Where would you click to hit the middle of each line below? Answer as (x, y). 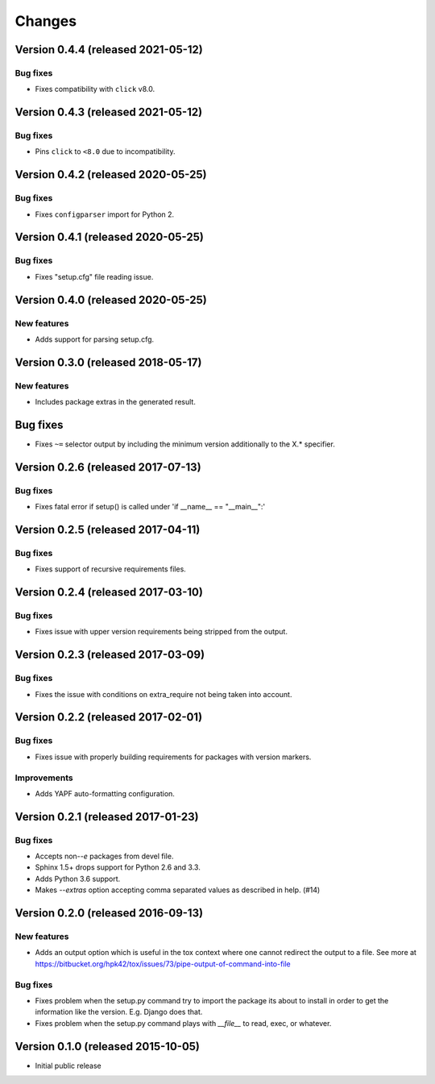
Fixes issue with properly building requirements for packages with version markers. (173, 757)
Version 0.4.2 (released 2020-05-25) (111, 174)
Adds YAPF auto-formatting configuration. (105, 793)
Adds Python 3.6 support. (78, 878)
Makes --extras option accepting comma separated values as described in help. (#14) (178, 890)
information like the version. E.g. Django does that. (119, 1012)
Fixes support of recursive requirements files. (111, 569)
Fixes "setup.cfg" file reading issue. (94, 276)
